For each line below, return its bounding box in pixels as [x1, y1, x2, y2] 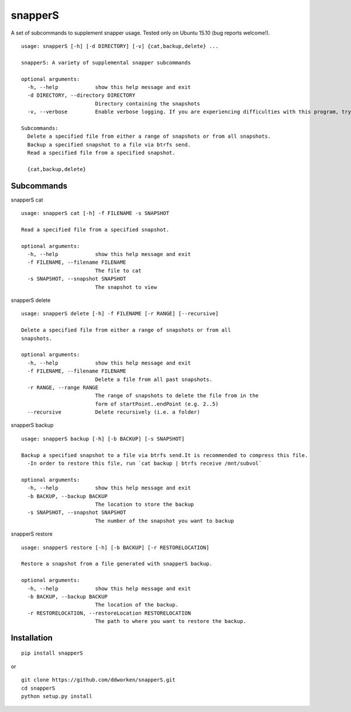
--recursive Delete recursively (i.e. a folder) [27, 409, 200, 415]
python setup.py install [21, 693, 92, 700]
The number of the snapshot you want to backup [95, 517, 234, 524]
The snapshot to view [95, 284, 157, 290]
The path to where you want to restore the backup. [95, 618, 247, 625]
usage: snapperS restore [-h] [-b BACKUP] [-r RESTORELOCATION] [21, 544, 210, 551]
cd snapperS [21, 684, 56, 691]
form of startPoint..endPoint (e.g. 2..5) [95, 400, 219, 407]
